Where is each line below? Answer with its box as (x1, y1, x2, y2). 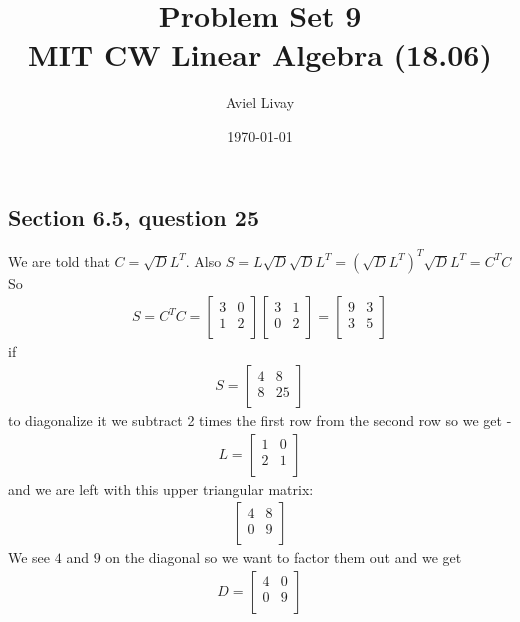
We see (8, 547, 51, 568)
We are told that (8, 250, 110, 271)
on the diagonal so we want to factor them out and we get (105, 547, 462, 568)
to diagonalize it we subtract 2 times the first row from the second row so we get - (8, 410, 512, 431)
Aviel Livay (225, 92, 295, 113)
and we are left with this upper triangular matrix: (8, 478, 314, 499)
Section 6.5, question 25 (8, 201, 259, 232)
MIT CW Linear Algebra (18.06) (28, 34, 492, 75)
